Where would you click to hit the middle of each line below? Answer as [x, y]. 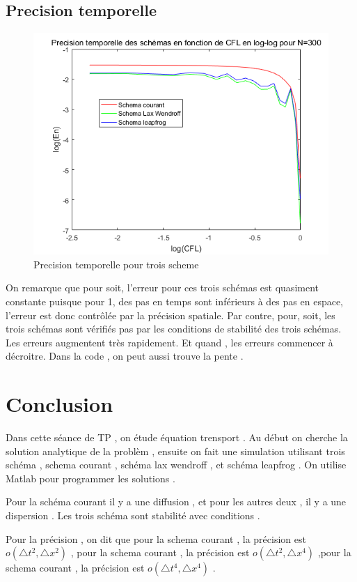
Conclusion [59, 404]
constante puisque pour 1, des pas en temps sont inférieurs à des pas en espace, [175, 301]
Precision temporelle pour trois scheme [116, 264]
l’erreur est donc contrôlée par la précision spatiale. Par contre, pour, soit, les [170, 315]
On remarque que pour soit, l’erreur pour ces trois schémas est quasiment [162, 288]
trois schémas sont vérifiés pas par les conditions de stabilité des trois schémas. [174, 329]
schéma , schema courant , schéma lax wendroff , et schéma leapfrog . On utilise [176, 465]
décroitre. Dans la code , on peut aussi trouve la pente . [125, 356]
